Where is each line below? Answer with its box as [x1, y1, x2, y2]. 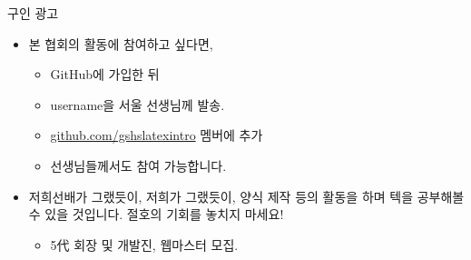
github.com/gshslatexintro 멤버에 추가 [50, 125, 263, 145]
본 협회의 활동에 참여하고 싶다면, [28, 34, 213, 53]
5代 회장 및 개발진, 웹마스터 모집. [50, 235, 239, 254]
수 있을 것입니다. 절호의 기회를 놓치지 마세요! [28, 205, 284, 224]
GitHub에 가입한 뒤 [50, 65, 160, 84]
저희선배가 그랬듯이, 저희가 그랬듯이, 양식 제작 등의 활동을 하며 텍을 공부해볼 [28, 186, 465, 205]
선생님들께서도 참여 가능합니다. [50, 155, 227, 175]
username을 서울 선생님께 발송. [50, 95, 225, 114]
